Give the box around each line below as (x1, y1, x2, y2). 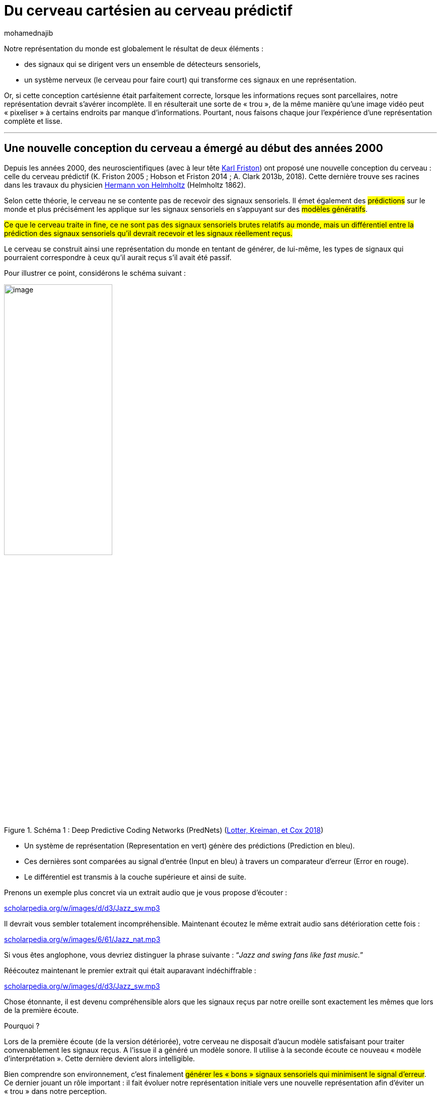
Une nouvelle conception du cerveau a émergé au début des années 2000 (4, 142, 383, 155)
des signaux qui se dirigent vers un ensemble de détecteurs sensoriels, (24, 59, 261, 68)
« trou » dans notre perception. (4, 1086, 107, 1095)
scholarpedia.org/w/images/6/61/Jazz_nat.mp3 (4, 934, 161, 944)
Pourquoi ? (4, 1021, 40, 1030)
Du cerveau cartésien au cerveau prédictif (4, 2, 293, 19)
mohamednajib (4, 28, 53, 37)
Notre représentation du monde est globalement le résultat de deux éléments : (4, 44, 264, 53)
